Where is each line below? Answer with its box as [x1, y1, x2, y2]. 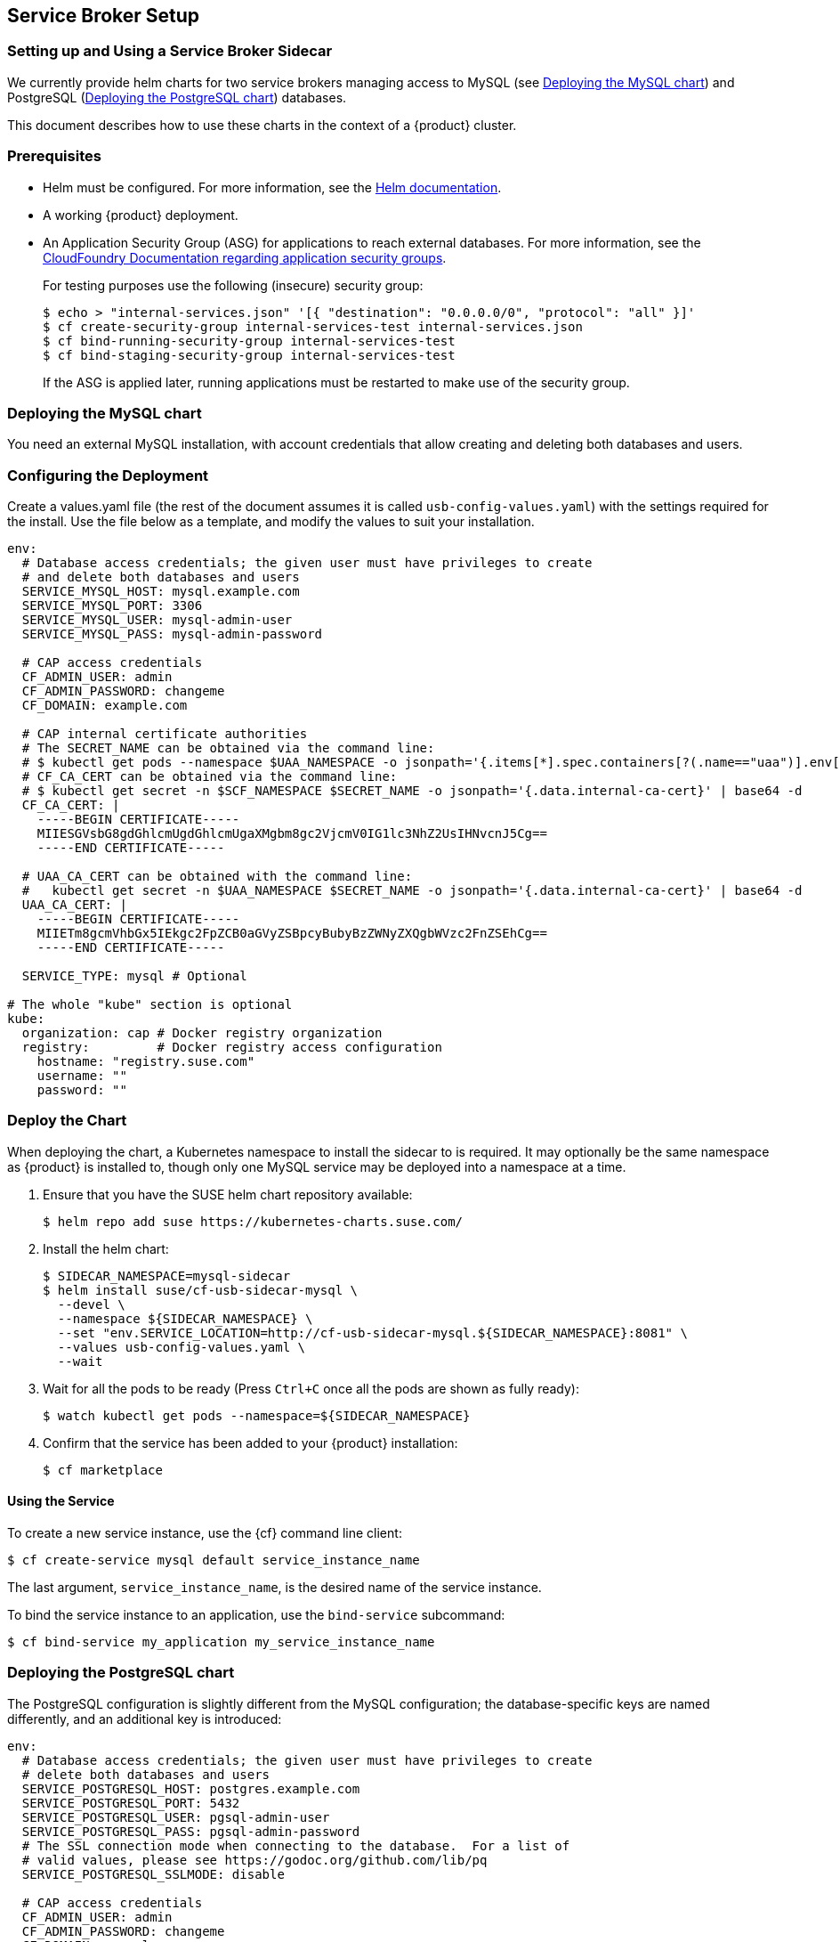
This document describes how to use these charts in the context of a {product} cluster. [7, 117, 517, 133]
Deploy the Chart [7, 1111, 127, 1130]
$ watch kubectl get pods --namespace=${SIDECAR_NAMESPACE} [43, 1408, 471, 1423]
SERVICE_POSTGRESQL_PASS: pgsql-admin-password [21, 1824, 360, 1839]
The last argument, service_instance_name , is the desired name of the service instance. [7, 1580, 542, 1596]
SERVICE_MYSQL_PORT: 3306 [21, 598, 203, 613]
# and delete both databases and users [21, 570, 300, 585]
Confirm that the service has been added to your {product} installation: [43, 1434, 458, 1450]
